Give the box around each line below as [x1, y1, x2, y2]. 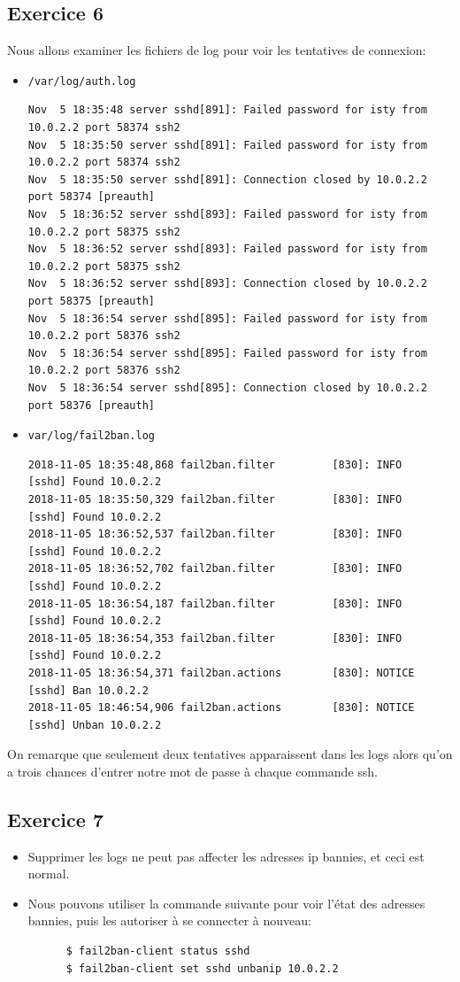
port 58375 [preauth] [27, 294, 155, 307]
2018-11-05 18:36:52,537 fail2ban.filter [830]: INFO [27, 528, 402, 541]
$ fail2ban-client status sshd [65, 945, 250, 958]
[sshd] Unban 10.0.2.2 [27, 718, 162, 731]
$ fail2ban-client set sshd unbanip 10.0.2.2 [65, 962, 339, 975]
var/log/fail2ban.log [27, 429, 155, 443]
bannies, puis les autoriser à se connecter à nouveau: [27, 911, 311, 930]
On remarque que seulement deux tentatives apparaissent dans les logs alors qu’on [7, 745, 453, 763]
